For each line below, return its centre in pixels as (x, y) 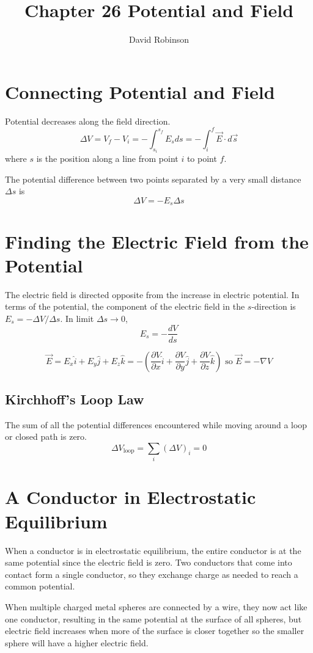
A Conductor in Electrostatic (131, 497)
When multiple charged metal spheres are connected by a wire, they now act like (156, 606)
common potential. (40, 586)
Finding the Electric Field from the (157, 241)
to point (202, 159)
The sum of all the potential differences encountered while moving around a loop (156, 424)
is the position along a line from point (107, 159)
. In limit (77, 318)
